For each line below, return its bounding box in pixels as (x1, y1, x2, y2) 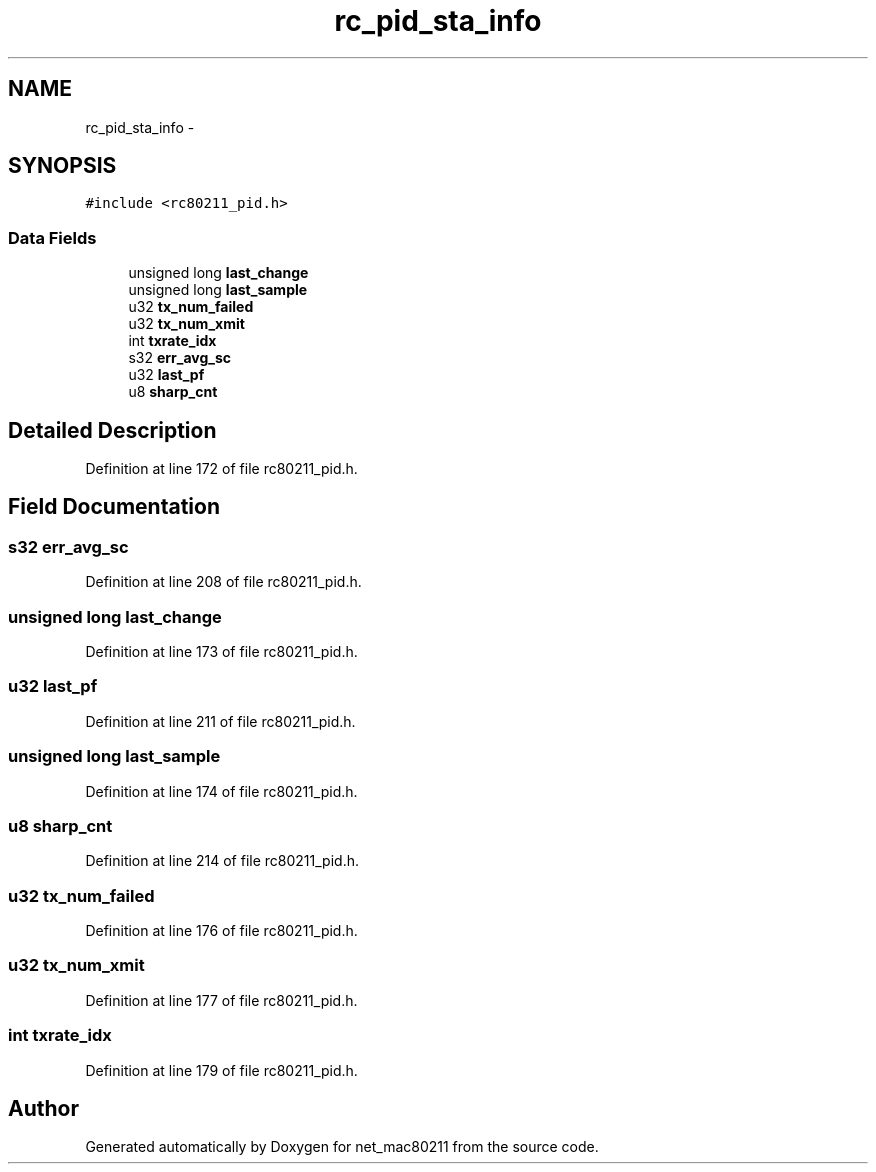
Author (8, 1095, 79, 1121)
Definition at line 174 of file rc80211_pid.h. (85, 782, 358, 800)
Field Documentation (8, 494, 220, 520)
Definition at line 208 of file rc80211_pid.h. (85, 573, 362, 591)
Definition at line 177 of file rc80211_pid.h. (85, 991, 358, 1009)
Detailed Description (8, 417, 217, 443)
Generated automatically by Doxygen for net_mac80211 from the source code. (85, 1138, 599, 1156)
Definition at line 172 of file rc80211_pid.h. (85, 460, 358, 478)
